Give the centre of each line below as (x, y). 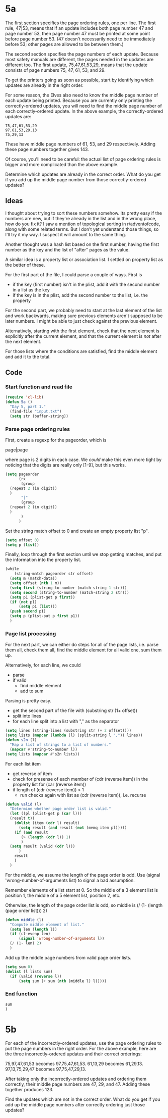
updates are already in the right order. (45, 85)
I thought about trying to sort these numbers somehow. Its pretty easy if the (84, 213)
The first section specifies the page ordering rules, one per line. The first (80, 23)
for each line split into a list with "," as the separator (66, 721)
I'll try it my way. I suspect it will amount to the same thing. (66, 234)
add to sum (32, 691)
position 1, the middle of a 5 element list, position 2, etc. (63, 895)
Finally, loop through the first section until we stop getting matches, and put (83, 554)
